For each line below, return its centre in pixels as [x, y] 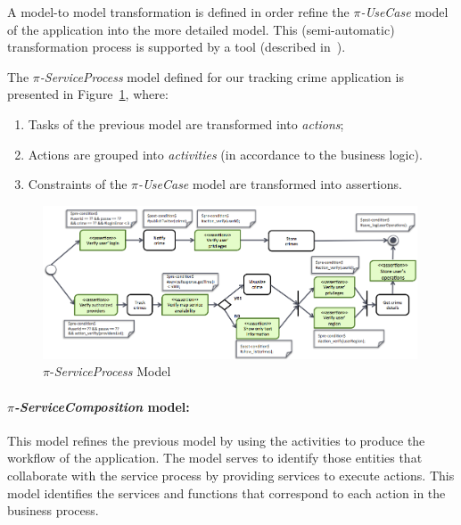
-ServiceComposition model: [102, 406]
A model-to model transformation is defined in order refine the [178, 12]
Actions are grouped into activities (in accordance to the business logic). [225, 154]
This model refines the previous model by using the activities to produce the [216, 440]
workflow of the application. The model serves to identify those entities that [215, 458]
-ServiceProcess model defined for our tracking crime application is [222, 76]
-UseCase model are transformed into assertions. [270, 184]
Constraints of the [78, 184]
